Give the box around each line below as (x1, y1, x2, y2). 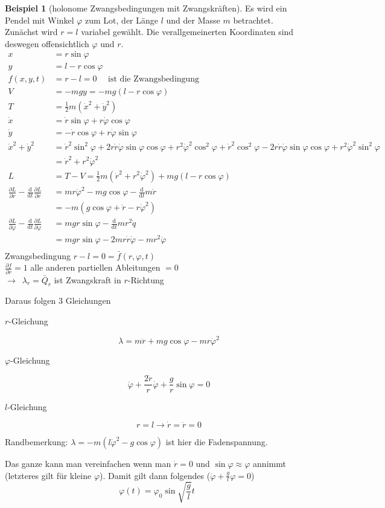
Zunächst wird (5, 25, 58, 38)
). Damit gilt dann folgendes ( (100, 469, 211, 481)
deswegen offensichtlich (5, 37, 89, 50)
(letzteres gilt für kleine (5, 469, 92, 481)
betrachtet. (233, 13, 273, 26)
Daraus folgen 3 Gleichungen (5, 294, 111, 307)
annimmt (253, 457, 286, 469)
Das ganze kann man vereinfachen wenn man (5, 457, 171, 469)
